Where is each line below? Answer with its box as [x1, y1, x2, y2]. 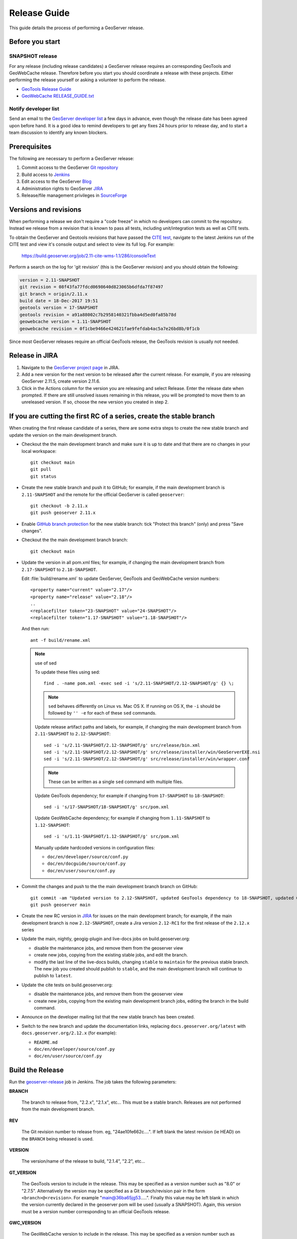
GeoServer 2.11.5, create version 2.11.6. [21, 378, 100, 384]
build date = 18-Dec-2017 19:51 [19, 298, 99, 304]
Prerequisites [9, 143, 51, 151]
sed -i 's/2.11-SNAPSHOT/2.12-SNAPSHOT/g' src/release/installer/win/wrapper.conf [44, 756, 250, 762]
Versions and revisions [9, 205, 82, 214]
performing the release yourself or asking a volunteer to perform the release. [9, 77, 166, 83]
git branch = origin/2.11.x [19, 291, 88, 297]
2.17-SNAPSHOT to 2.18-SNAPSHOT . [21, 566, 98, 572]
